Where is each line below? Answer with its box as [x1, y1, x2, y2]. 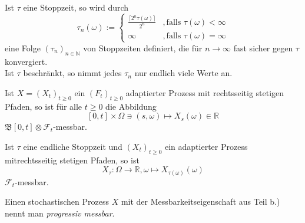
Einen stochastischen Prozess [5, 195, 109, 208]
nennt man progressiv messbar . [5, 207, 115, 219]
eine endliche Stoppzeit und [23, 140, 122, 152]
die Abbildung [105, 100, 157, 112]
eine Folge [5, 41, 41, 54]
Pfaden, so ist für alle [5, 100, 82, 112]
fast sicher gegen [233, 41, 293, 54]
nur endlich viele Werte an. [134, 67, 233, 79]
